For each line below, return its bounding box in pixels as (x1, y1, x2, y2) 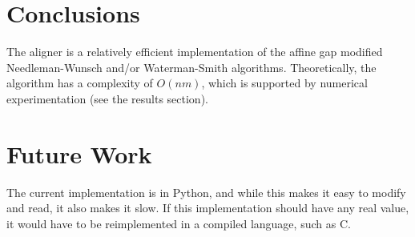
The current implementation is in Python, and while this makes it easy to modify (6, 183, 406, 200)
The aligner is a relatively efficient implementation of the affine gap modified (6, 43, 383, 60)
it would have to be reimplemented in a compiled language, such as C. (6, 215, 351, 231)
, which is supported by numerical (201, 74, 368, 91)
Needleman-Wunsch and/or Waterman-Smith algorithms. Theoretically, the (6, 58, 377, 75)
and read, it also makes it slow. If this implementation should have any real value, (6, 199, 409, 216)
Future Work (6, 137, 152, 170)
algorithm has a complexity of (6, 74, 153, 91)
